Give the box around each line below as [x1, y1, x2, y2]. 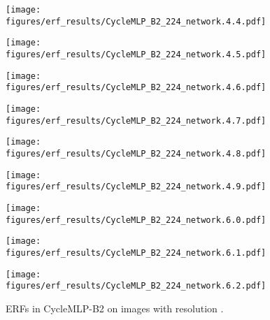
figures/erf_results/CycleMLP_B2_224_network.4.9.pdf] [6, 182, 267, 192]
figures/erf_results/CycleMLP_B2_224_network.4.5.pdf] [6, 49, 267, 59]
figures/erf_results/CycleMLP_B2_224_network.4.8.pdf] [6, 148, 267, 159]
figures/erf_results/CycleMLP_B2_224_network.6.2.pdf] [6, 281, 267, 291]
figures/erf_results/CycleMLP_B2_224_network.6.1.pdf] [6, 247, 267, 258]
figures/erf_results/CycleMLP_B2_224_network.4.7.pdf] [6, 115, 267, 126]
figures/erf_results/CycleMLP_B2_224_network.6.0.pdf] [6, 214, 267, 225]
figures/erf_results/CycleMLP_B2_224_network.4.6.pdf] [6, 82, 267, 93]
